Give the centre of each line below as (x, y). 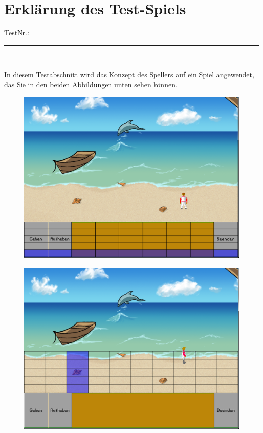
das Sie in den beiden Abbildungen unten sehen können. (91, 84)
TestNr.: (17, 33)
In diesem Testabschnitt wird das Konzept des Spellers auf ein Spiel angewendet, (129, 74)
